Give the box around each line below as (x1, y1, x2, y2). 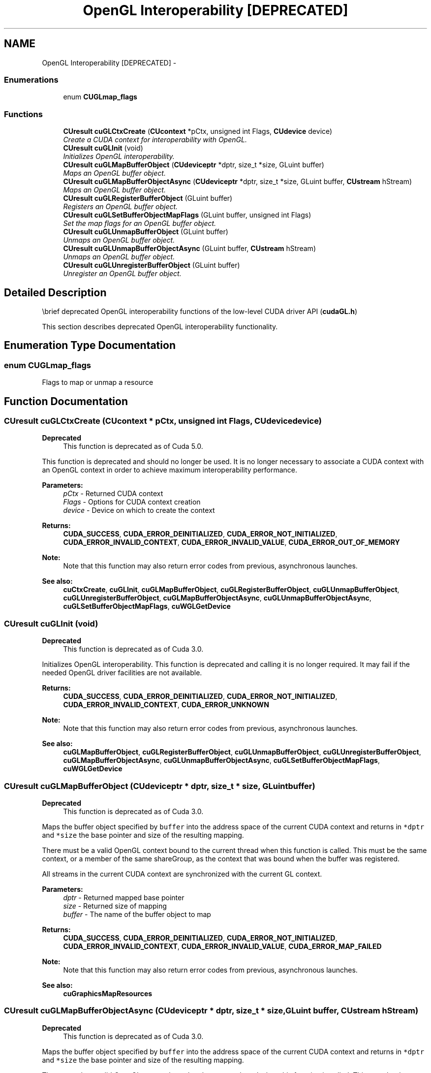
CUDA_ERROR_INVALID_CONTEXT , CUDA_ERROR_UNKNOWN (63, 700, 269, 709)
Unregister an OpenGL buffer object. (63, 269, 182, 278)
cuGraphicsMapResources (63, 989, 153, 998)
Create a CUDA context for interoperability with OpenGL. (63, 135, 247, 144)
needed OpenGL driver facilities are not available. (42, 668, 202, 677)
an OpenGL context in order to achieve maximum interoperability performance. (42, 466, 298, 474)
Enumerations (4, 74, 59, 85)
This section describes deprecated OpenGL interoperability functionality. (42, 322, 278, 331)
